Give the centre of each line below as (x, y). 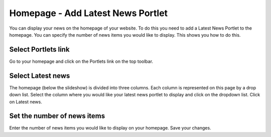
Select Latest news (40, 76)
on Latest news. (26, 102)
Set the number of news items (57, 116)
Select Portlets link (39, 49)
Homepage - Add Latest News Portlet (89, 13)
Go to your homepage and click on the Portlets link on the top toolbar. (81, 61)
